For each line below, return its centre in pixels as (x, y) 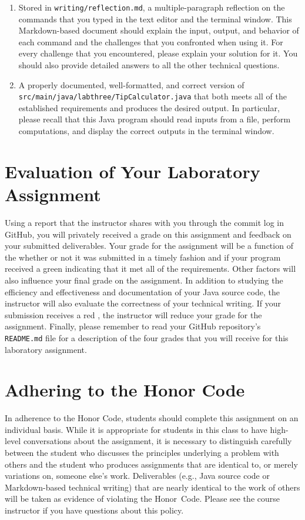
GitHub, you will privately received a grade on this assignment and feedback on (148, 234)
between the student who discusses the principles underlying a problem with (142, 453)
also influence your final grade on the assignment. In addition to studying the (144, 280)
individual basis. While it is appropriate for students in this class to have (136, 429)
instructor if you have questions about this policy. (94, 510)
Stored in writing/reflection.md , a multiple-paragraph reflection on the (152, 7)
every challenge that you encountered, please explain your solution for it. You (158, 53)
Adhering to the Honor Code (125, 390)
